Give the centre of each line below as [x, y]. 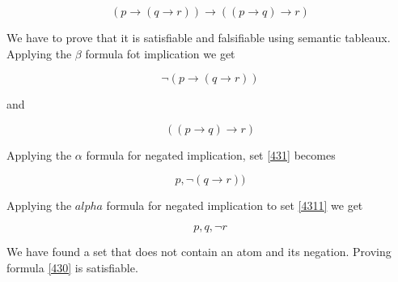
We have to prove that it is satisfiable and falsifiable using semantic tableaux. [199, 37]
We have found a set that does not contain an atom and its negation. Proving [199, 251]
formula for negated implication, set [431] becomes [211, 154]
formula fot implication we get [160, 53]
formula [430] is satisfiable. [72, 267]
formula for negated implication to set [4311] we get [235, 205]
